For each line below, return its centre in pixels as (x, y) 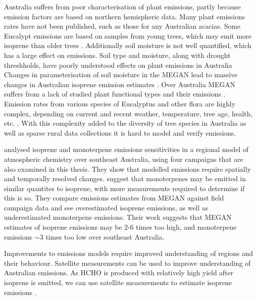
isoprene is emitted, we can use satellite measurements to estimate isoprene (118, 282)
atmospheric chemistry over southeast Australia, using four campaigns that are (124, 159)
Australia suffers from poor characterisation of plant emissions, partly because (123, 6)
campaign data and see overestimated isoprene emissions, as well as (106, 207)
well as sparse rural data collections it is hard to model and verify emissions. (120, 132)
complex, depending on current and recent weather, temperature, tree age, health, (128, 113)
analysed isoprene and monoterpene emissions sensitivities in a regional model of (126, 149)
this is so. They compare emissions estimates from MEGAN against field (114, 198)
